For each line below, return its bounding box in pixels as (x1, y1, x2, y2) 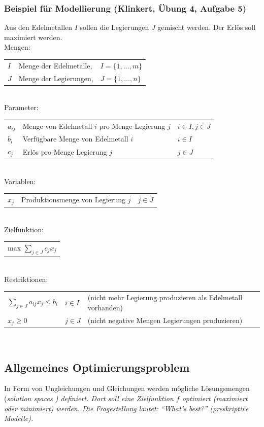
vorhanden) (87, 302, 123, 312)
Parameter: (4, 102, 39, 113)
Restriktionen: (4, 273, 48, 284)
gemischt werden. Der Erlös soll (157, 22, 256, 32)
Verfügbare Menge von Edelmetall (22, 133, 128, 144)
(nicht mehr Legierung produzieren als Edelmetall (87, 292, 243, 303)
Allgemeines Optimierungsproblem (4, 359, 190, 375)
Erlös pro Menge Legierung (22, 146, 107, 157)
